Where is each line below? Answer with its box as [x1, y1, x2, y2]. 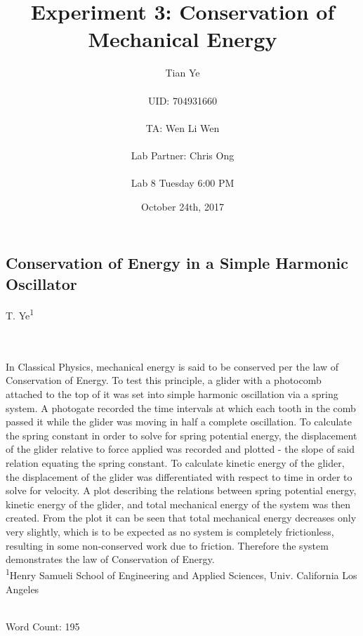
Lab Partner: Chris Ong [131, 147, 235, 162]
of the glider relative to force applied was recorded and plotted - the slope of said [6, 442, 355, 456]
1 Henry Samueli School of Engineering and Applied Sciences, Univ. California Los [6, 566, 357, 583]
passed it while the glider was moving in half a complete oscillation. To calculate [6, 414, 352, 429]
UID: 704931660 [148, 93, 217, 107]
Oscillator [6, 272, 77, 294]
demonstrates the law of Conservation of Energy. [6, 552, 215, 567]
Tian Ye [165, 65, 200, 80]
